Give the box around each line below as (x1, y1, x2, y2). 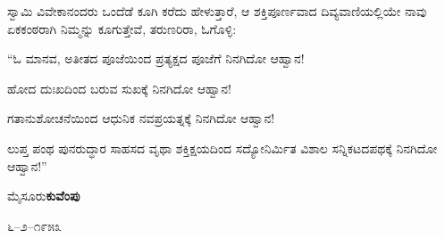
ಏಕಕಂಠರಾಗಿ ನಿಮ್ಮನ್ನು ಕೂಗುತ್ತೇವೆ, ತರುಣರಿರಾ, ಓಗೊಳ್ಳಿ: (7, 19, 237, 37)
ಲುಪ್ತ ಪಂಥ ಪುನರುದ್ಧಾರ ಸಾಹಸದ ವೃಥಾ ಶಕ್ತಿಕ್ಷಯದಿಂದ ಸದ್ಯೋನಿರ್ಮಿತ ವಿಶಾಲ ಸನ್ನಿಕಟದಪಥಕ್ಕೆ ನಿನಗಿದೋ (7, 138, 438, 157)
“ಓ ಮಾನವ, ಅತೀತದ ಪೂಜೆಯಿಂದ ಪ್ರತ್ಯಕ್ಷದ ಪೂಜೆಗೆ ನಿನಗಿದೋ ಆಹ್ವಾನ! (7, 49, 305, 68)
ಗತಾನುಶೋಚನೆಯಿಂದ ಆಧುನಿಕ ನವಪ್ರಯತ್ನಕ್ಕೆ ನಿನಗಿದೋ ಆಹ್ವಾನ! (7, 109, 275, 127)
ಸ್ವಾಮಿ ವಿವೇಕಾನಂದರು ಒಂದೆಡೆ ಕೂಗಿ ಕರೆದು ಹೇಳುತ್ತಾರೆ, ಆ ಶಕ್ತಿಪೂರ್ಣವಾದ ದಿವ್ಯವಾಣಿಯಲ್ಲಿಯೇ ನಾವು (7, 2, 427, 20)
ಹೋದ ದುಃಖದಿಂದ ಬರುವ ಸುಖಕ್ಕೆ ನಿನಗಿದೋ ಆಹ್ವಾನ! (7, 78, 231, 97)
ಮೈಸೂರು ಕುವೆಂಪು (7, 186, 80, 205)
